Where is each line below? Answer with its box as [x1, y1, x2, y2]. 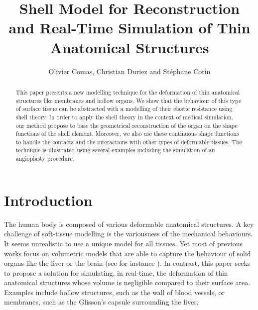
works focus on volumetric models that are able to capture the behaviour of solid [4, 248, 251, 258]
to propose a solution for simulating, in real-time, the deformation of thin [4, 267, 228, 278]
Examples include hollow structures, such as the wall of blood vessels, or [4, 287, 225, 297]
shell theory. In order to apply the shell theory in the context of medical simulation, [15, 112, 233, 121]
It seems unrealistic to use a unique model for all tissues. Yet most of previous [4, 238, 243, 248]
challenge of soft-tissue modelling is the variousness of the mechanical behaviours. [4, 228, 253, 239]
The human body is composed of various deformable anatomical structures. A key [4, 218, 254, 229]
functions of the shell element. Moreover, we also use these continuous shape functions [15, 129, 239, 138]
